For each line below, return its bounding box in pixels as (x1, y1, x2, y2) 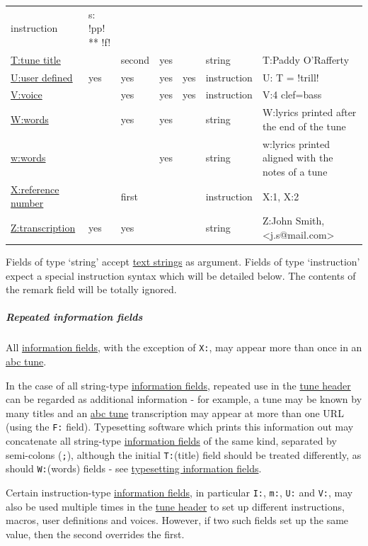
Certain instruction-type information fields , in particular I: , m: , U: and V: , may (6, 484, 353, 499)
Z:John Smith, (262, 213, 325, 228)
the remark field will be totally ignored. (6, 282, 177, 297)
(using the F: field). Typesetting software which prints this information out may (6, 419, 354, 434)
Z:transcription (11, 220, 76, 235)
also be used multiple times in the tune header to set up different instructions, (6, 499, 345, 513)
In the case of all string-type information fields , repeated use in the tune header (6, 377, 351, 392)
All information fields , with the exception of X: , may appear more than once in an (6, 340, 362, 355)
